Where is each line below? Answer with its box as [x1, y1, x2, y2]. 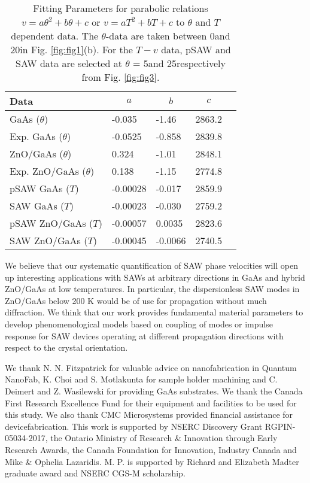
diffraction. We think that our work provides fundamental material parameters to [5, 306, 303, 318]
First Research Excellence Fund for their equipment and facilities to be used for [5, 396, 297, 409]
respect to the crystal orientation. [5, 341, 128, 354]
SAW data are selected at [16, 56, 122, 70]
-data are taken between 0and [106, 29, 230, 42]
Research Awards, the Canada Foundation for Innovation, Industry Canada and [5, 443, 297, 455]
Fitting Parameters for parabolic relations [33, 1, 208, 15]
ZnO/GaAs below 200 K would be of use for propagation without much [5, 294, 267, 306]
